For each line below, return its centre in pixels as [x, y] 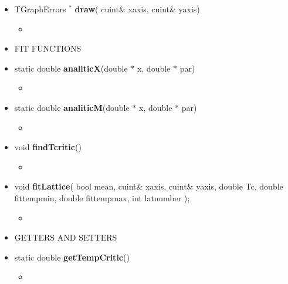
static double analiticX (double [71, 68]
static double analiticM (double [72, 107]
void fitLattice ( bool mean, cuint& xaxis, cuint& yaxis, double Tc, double [149, 186]
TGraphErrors [40, 9]
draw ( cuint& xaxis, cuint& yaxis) [137, 9]
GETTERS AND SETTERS [66, 237]
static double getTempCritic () [72, 257]
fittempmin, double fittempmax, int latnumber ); [102, 197]
